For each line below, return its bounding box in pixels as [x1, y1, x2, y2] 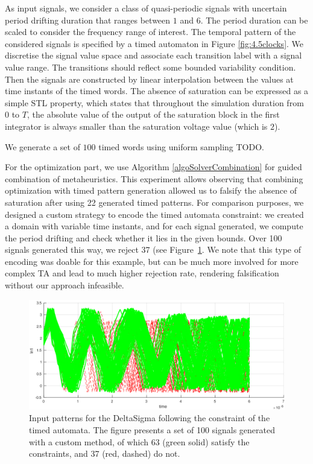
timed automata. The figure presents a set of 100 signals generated [29, 424, 276, 436]
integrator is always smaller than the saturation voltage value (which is [5, 119, 268, 132]
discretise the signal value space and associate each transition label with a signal [5, 49, 302, 62]
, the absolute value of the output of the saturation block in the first [27, 108, 280, 121]
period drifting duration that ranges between [5, 13, 171, 26]
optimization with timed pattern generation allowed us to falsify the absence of [5, 184, 297, 197]
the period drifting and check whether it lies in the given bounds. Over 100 [5, 231, 282, 244]
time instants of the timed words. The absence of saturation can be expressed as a [5, 84, 309, 97]
